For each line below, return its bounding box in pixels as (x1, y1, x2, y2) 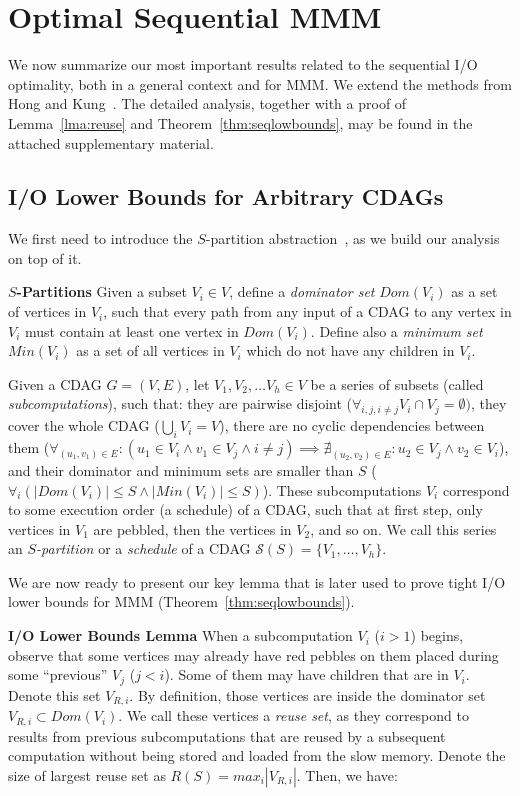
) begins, (410, 625, 464, 646)
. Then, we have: (296, 764, 398, 785)
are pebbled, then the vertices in (93, 518, 292, 539)
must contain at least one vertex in (25, 320, 239, 341)
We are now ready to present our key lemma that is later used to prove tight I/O (8, 571, 506, 592)
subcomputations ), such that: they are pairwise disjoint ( (8, 393, 353, 414)
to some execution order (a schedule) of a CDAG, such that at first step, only (8, 499, 483, 520)
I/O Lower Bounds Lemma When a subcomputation (8, 625, 353, 646)
